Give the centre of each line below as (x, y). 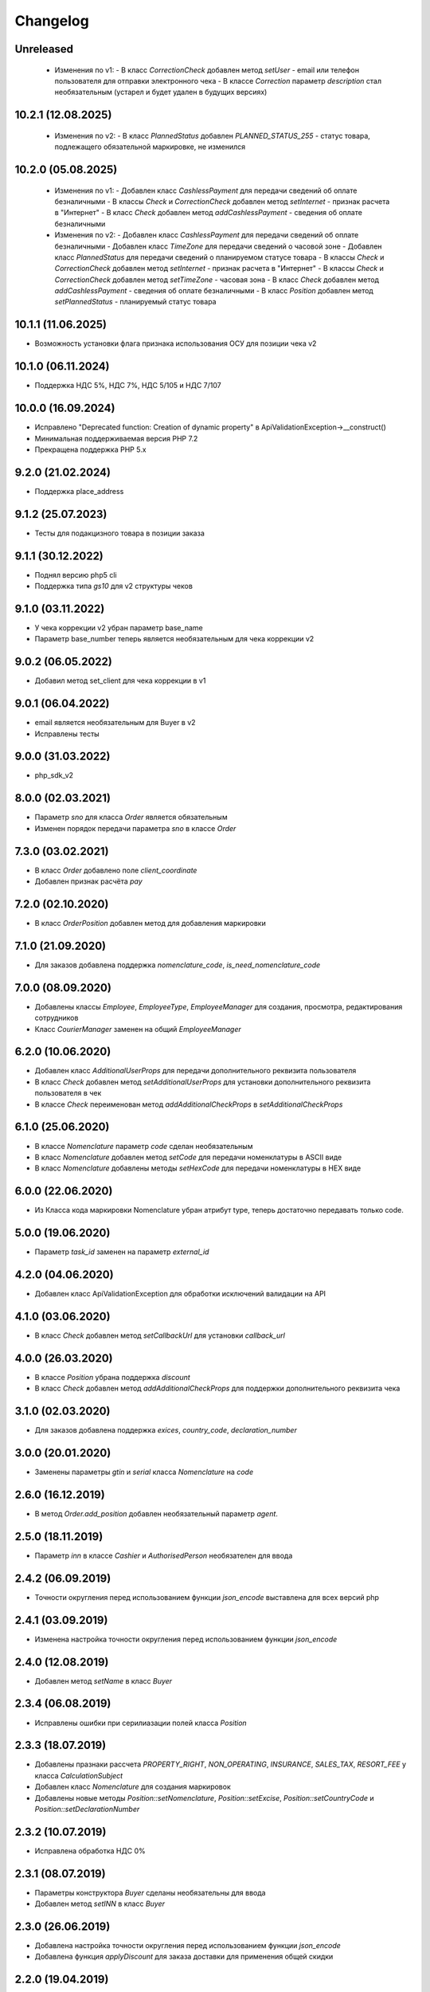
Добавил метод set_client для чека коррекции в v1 (120, 680)
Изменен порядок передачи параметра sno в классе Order (135, 828)
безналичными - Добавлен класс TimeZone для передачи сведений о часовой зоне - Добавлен (218, 246)
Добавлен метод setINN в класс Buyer (100, 1904)
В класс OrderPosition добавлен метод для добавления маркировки (150, 923)
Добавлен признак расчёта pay (88, 881)
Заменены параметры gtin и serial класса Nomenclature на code (144, 1472)
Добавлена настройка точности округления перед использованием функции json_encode (188, 1946)
